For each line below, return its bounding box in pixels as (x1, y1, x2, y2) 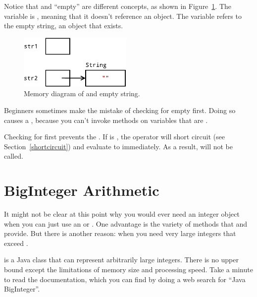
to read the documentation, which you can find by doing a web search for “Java (4, 274, 246, 284)
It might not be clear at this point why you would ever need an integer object (4, 209, 240, 219)
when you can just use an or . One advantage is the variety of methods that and (4, 218, 248, 229)
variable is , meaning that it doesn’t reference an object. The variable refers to (4, 10, 242, 21)
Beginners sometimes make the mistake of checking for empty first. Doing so (4, 105, 236, 115)
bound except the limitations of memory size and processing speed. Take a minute (4, 264, 253, 274)
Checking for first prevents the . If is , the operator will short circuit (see (4, 131, 225, 142)
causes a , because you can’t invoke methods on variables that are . (4, 115, 208, 125)
